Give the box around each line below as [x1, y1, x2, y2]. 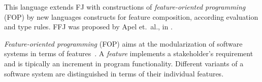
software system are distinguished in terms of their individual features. [4, 68, 224, 78]
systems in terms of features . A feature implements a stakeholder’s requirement [4, 48, 253, 59]
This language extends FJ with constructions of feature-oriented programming [4, 2, 246, 12]
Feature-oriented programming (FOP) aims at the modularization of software [4, 38, 243, 49]
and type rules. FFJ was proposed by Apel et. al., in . [4, 21, 173, 32]
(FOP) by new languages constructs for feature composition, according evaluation [4, 11, 258, 22]
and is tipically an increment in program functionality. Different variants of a [4, 58, 244, 68]
